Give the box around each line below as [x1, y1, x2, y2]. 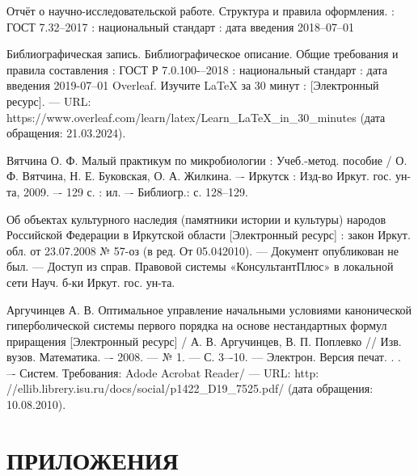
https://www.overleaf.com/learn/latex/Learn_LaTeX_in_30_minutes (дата [6, 108, 386, 125]
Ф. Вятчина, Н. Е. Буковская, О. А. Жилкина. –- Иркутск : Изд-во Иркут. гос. [6, 167, 392, 184]
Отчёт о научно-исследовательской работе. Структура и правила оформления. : [6, 2, 395, 19]
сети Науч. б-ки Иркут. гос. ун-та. [6, 273, 175, 290]
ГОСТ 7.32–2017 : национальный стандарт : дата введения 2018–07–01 [6, 18, 355, 35]
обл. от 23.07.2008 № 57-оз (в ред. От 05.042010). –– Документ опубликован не [6, 242, 399, 259]
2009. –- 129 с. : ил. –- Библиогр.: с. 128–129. [23, 183, 248, 200]
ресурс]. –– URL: [6, 92, 91, 109]
